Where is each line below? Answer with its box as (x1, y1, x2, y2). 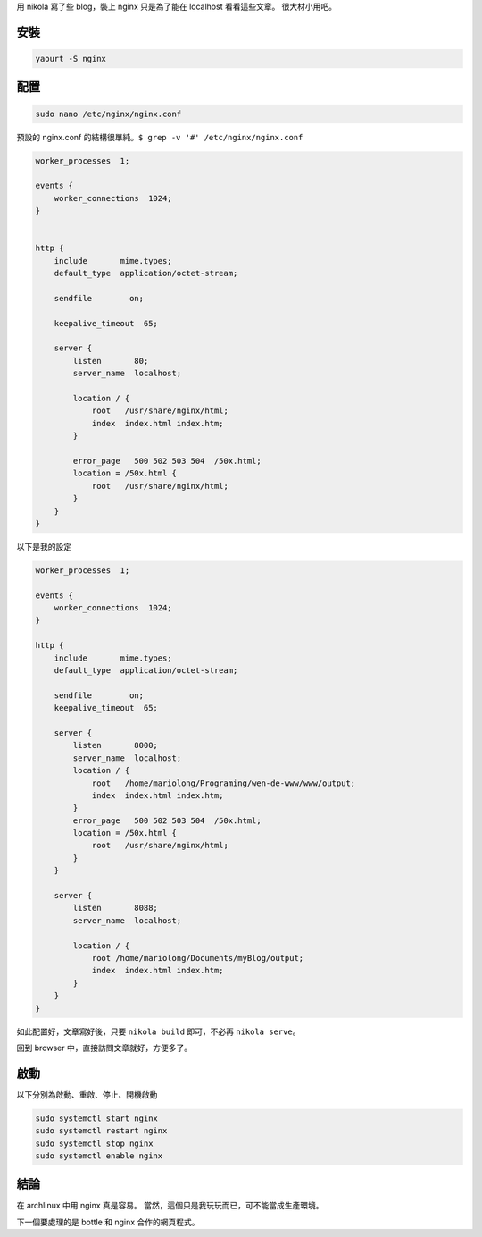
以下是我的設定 (16, 541, 71, 551)
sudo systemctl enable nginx (35, 1150, 163, 1161)
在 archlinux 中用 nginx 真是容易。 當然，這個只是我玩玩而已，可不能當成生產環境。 (16, 1200, 324, 1211)
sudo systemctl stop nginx (35, 1138, 154, 1149)
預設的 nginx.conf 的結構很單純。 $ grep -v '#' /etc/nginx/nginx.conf (16, 131, 303, 142)
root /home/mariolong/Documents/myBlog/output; (91, 953, 304, 963)
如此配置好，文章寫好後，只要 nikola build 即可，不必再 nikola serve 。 (16, 1026, 301, 1037)
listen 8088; (72, 903, 158, 913)
